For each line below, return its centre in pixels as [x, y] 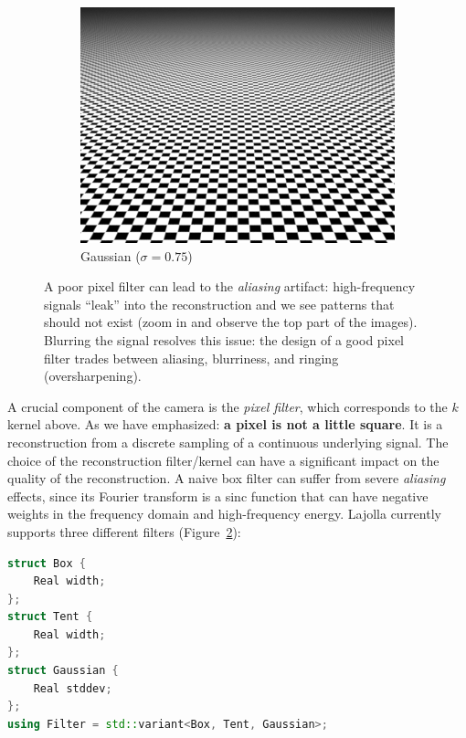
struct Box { [47, 563]
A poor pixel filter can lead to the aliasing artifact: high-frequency [230, 286]
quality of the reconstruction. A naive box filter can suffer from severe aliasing [227, 478]
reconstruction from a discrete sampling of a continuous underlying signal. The [228, 442]
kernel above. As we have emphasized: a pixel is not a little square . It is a [225, 424]
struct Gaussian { [63, 671]
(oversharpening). [93, 376]
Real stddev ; [73, 688]
